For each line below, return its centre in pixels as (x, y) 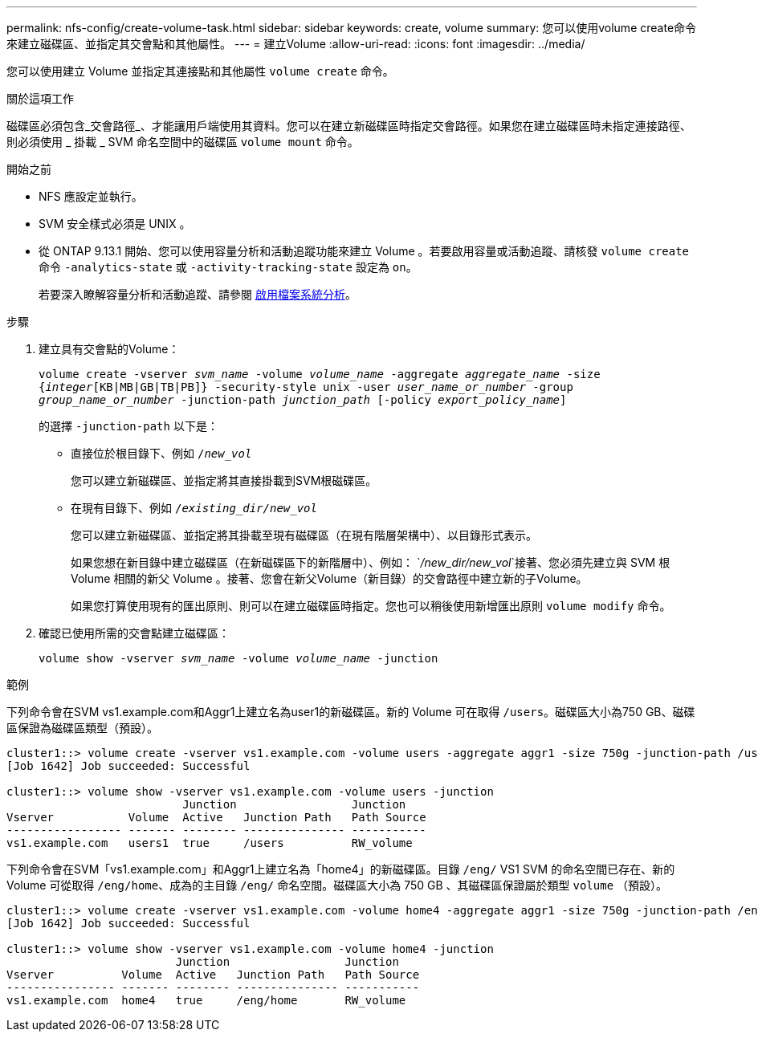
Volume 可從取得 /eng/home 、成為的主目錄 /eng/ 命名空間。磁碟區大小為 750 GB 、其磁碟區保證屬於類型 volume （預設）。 (337, 885)
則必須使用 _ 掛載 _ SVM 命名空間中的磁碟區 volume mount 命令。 (183, 142)
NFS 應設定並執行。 (91, 196)
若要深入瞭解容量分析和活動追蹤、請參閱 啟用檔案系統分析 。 (198, 294)
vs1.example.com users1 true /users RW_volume (210, 843)
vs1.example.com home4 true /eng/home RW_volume (206, 1000)
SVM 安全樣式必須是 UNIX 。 (115, 224)
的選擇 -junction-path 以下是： (128, 426)
